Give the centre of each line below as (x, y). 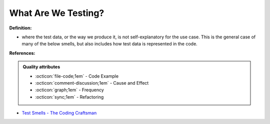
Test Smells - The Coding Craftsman (59, 113)
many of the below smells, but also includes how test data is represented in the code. (109, 44)
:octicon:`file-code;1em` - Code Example (77, 76)
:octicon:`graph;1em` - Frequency (70, 90)
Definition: (20, 28)
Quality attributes (41, 67)
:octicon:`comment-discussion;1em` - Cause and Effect (92, 83)
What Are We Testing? (57, 13)
